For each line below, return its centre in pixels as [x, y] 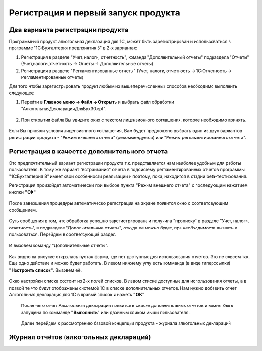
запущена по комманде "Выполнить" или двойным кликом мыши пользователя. [106, 312]
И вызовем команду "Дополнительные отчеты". [59, 245]
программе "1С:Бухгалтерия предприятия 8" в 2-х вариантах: [73, 48]
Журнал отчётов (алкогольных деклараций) [80, 337]
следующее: [22, 93]
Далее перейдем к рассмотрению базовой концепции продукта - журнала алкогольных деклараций [126, 323]
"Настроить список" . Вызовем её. [45, 270]
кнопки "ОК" [23, 192]
